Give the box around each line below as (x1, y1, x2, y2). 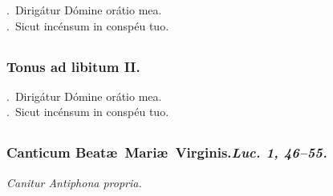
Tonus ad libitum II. (6, 56, 140, 76)
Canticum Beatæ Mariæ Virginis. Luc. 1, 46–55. (6, 142, 327, 162)
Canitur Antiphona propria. (6, 174, 142, 190)
